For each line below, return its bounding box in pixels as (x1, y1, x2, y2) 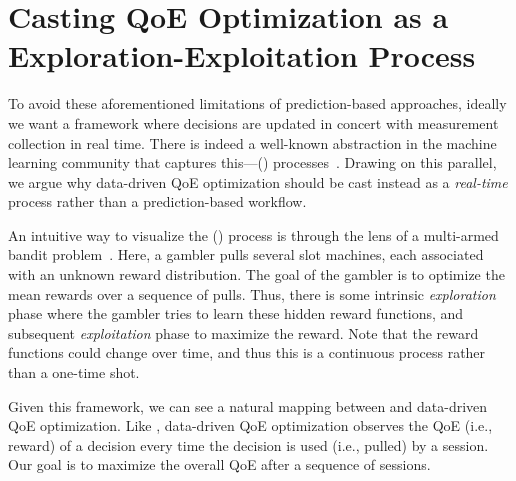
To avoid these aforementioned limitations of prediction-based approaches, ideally (8, 93, 507, 114)
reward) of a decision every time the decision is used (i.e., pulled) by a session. (8, 434, 489, 455)
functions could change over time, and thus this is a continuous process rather (8, 342, 486, 363)
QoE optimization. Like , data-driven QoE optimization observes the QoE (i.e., (8, 415, 493, 436)
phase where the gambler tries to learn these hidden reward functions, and (8, 303, 464, 324)
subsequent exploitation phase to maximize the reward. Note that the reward (8, 322, 479, 343)
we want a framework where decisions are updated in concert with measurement (8, 112, 499, 133)
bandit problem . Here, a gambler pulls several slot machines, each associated (8, 244, 484, 265)
